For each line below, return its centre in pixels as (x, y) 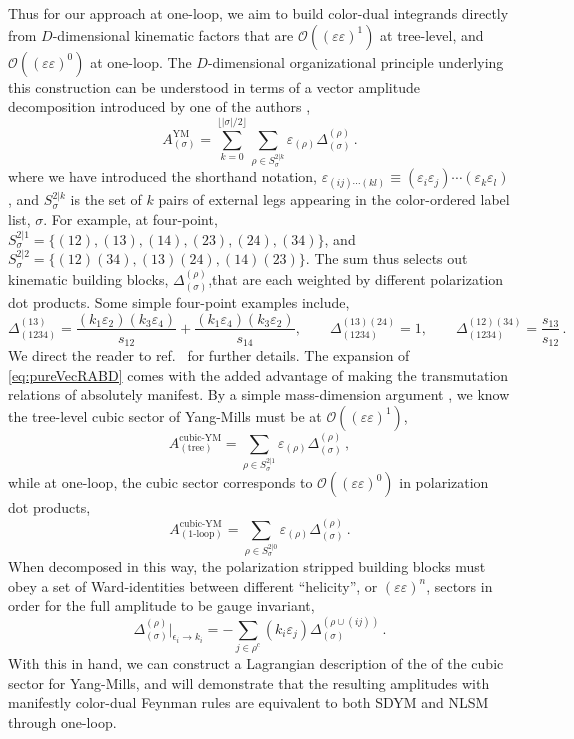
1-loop (201, 534)
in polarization (444, 482)
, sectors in (459, 585)
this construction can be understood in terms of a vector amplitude (214, 86)
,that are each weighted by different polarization (356, 278)
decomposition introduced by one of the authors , (159, 106)
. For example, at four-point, (130, 218)
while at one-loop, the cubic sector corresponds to (160, 482)
